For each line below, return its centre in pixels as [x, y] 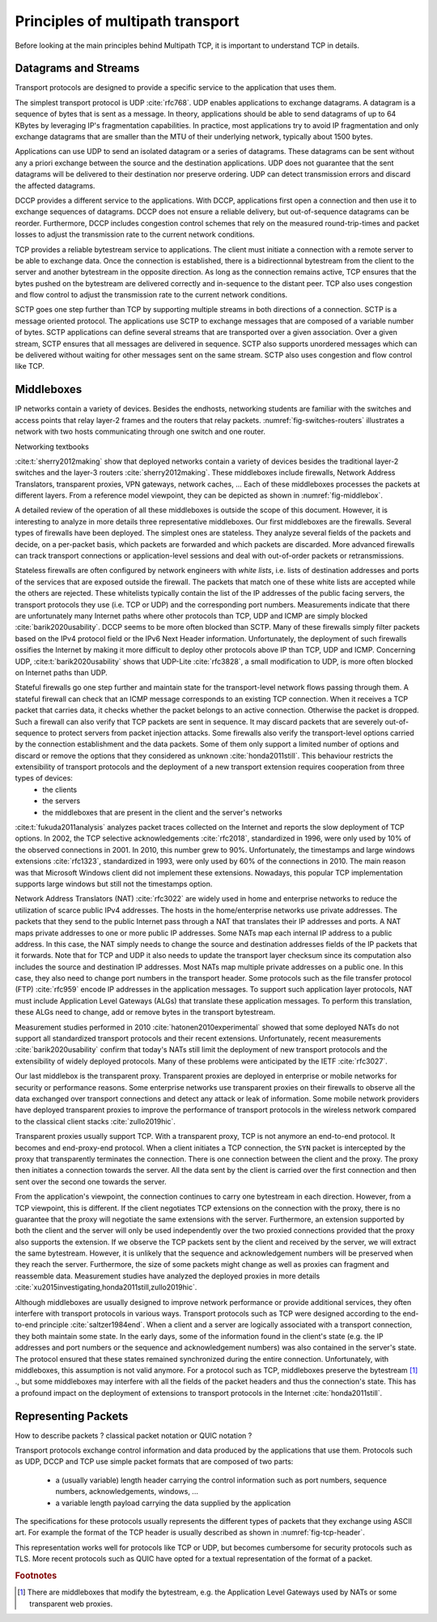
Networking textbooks [52, 447]
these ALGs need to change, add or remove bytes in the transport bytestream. [145, 1012]
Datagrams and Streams [77, 68]
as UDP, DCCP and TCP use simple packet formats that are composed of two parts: [154, 1462]
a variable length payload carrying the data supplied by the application [173, 1503]
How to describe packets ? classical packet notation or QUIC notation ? [134, 1436]
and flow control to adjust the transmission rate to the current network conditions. [151, 295]
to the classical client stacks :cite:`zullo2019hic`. [95, 1121]
